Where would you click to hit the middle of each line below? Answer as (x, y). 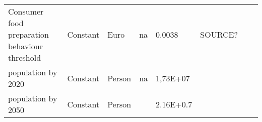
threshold (25, 57)
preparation (29, 34)
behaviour (25, 46)
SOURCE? (219, 34)
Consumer (26, 11)
